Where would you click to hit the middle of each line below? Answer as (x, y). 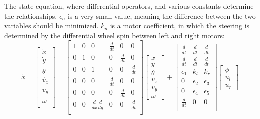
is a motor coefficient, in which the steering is (180, 26)
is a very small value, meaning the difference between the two (162, 16)
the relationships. (31, 16)
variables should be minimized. (51, 26)
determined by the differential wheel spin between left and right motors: (114, 35)
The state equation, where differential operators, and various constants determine (129, 6)
